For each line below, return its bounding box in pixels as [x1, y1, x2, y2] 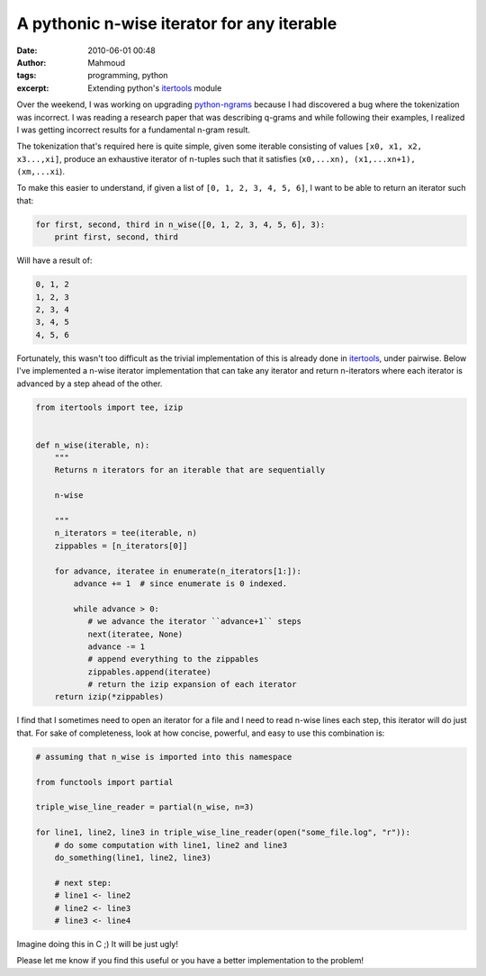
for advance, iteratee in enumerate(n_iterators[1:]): [54, 565, 301, 576]
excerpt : [16, 82, 49, 94]
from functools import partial [35, 777, 175, 787]
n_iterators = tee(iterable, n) [54, 528, 198, 538]
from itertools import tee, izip [35, 402, 184, 412]
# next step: [54, 878, 112, 888]
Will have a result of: [16, 255, 93, 266]
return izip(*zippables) [54, 691, 165, 702]
